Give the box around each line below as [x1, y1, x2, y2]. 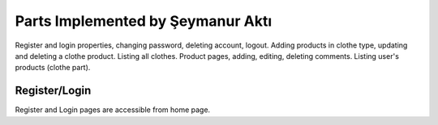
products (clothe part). [15, 63, 91, 73]
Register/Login [15, 84, 92, 98]
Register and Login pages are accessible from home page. [15, 105, 211, 115]
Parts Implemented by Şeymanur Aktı [15, 12, 272, 30]
